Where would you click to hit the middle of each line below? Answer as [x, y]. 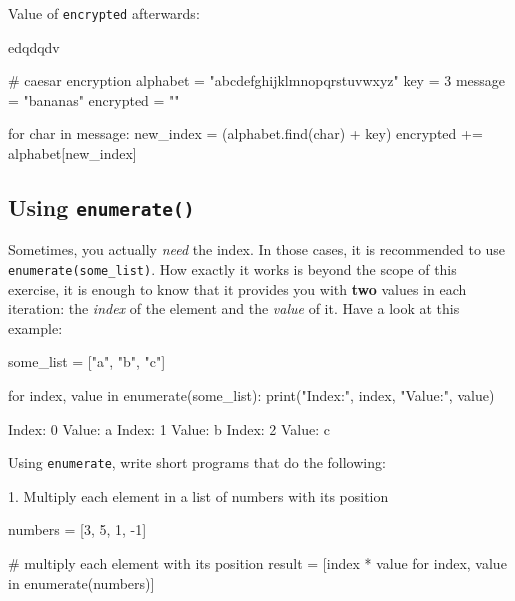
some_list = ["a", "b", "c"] [87, 361]
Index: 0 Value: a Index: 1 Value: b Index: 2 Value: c [169, 428]
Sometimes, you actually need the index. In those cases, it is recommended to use [257, 249]
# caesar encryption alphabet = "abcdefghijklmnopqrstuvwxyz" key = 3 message [257, 80]
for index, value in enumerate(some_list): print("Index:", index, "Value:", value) [251, 395]
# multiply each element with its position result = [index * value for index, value [257, 563]
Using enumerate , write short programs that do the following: [197, 462]
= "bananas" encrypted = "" [94, 99]
